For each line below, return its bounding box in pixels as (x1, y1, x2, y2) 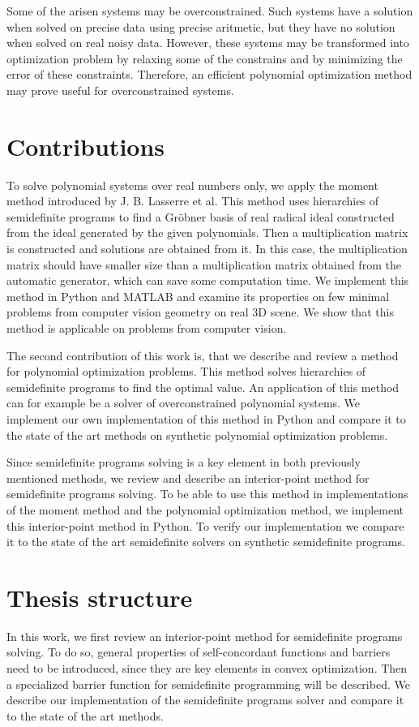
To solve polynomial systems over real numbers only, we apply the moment (6, 176, 378, 193)
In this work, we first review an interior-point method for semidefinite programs (6, 627, 403, 644)
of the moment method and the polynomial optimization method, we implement (6, 501, 404, 518)
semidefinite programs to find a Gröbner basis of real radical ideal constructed (6, 208, 395, 225)
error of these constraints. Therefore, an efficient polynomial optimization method (6, 66, 413, 83)
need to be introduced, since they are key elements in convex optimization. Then (6, 660, 408, 677)
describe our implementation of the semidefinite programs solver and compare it (6, 691, 404, 708)
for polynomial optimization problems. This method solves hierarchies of (6, 363, 366, 380)
